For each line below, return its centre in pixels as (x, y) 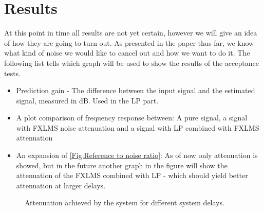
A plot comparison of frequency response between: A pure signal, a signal (132, 118)
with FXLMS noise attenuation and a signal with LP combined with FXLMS (138, 127)
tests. (13, 73)
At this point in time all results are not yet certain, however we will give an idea (131, 33)
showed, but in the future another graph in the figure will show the (122, 165)
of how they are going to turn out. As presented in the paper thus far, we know (129, 42)
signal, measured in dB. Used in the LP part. (87, 100)
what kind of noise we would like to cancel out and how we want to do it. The (127, 53)
